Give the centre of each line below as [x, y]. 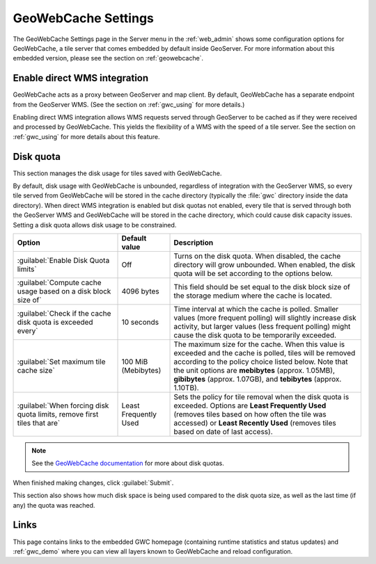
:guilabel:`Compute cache [59, 283]
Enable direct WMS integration [81, 78]
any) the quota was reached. [54, 505]
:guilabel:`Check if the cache [64, 314]
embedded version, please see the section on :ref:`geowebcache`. [108, 58]
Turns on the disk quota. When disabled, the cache [257, 256]
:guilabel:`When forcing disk [63, 405]
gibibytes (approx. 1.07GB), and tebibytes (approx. [258, 379]
